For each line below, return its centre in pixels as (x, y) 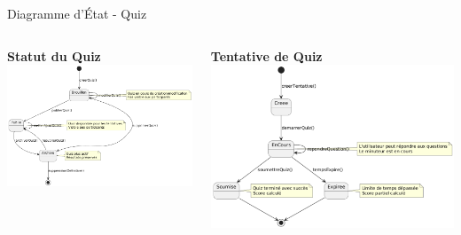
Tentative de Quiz (266, 55)
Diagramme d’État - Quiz (77, 13)
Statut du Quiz (54, 55)
